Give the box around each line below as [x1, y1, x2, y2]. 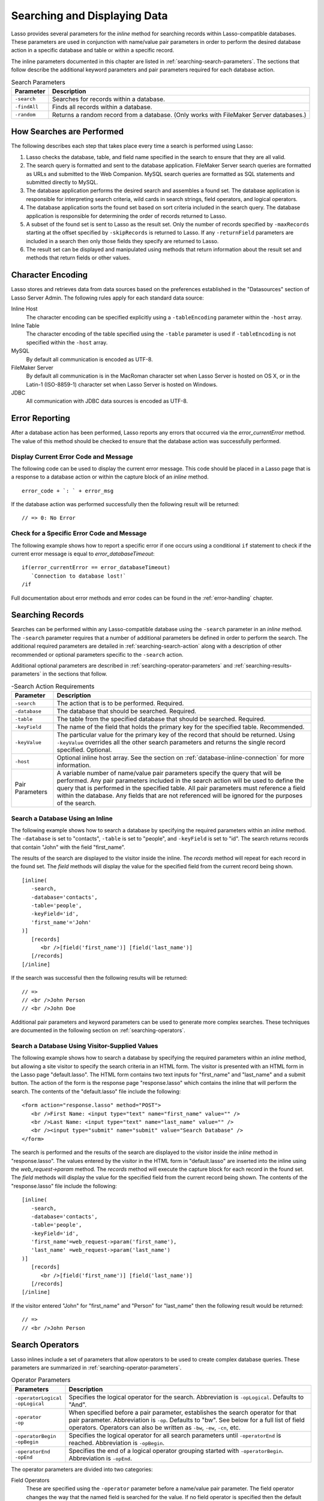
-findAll [14, 104, 39, 110]
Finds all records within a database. [52, 103, 152, 111]
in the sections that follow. [42, 670, 107, 678]
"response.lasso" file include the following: [11, 1182, 117, 1189]
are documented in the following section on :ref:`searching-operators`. [11, 1027, 185, 1034]
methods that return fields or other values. [26, 254, 131, 261]
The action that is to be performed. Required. [56, 699, 184, 708]
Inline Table [11, 322, 40, 329]
